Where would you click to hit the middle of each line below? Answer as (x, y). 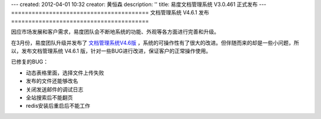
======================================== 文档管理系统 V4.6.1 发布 (110, 12)
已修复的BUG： (30, 62)
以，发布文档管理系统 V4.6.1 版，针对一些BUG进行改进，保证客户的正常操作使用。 (111, 51)
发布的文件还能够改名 (52, 81)
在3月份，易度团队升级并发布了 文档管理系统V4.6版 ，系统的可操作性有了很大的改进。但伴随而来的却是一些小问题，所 (155, 43)
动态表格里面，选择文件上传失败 (65, 73)
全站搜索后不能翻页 (49, 97)
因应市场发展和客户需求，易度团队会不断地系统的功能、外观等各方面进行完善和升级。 (115, 32)
